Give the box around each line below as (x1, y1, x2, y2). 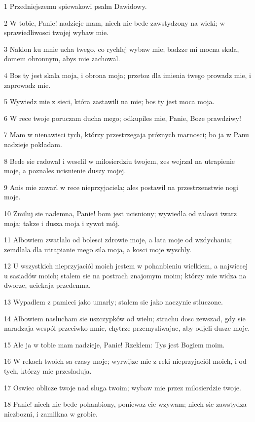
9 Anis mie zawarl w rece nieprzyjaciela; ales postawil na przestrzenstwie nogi (4, 182, 238, 192)
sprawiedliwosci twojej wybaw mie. (4, 27, 109, 38)
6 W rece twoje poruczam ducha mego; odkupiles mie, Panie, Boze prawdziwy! (4, 113, 241, 123)
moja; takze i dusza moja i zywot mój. (4, 218, 120, 228)
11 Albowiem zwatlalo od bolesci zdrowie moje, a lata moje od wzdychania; (4, 234, 232, 245)
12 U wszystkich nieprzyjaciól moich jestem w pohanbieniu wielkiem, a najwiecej (4, 261, 248, 271)
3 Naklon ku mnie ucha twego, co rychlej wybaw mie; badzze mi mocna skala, (4, 43, 239, 54)
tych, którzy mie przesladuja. (4, 366, 92, 376)
